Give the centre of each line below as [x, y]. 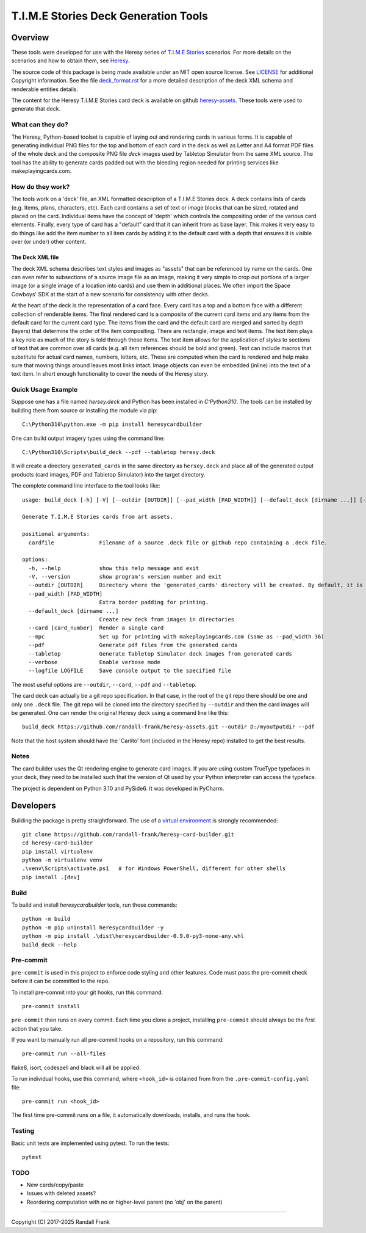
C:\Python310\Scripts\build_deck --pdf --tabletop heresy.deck [119, 452]
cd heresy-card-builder [58, 843]
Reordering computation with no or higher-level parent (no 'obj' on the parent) [124, 1202]
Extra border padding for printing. [154, 602]
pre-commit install [51, 1006]
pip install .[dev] [51, 877]
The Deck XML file [35, 257]
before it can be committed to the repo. [60, 981]
